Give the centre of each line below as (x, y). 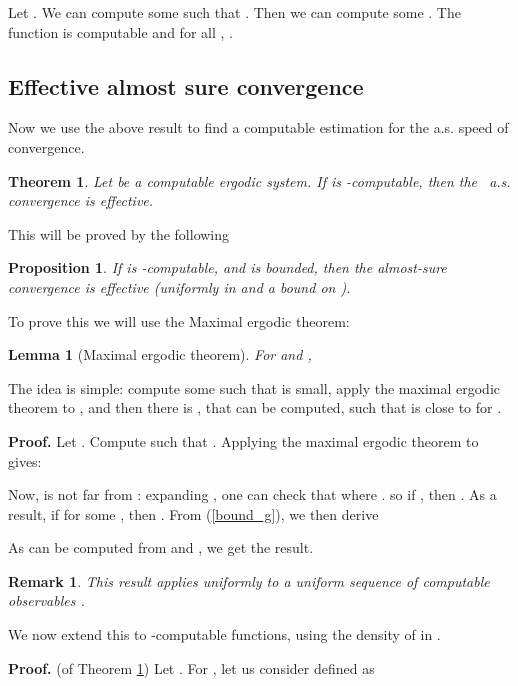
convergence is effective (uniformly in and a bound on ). (179, 286)
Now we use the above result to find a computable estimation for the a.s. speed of (258, 127)
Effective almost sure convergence (186, 85)
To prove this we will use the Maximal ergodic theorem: (179, 320)
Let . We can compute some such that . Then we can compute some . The (234, 12)
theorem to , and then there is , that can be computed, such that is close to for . (255, 407)
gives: (25, 460)
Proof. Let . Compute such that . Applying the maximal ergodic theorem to (243, 440)
